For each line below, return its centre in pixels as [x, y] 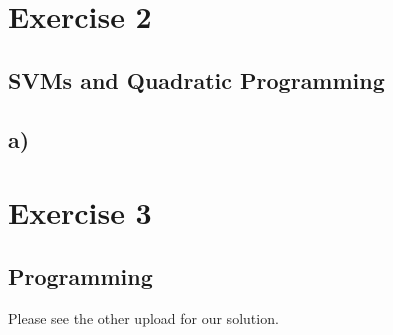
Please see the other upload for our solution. [143, 317]
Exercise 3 [80, 212]
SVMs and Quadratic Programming [196, 79]
